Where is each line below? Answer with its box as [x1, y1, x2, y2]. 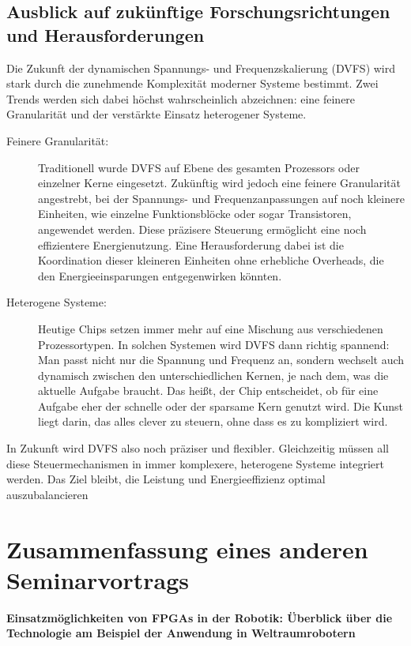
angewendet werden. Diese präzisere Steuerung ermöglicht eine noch [38, 220, 367, 237]
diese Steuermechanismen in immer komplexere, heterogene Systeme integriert [6, 455, 384, 471]
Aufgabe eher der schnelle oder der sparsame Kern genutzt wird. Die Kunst [38, 397, 403, 414]
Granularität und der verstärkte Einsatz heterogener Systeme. [6, 106, 307, 122]
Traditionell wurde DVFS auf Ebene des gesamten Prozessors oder [38, 159, 360, 175]
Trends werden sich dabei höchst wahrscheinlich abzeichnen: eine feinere [6, 90, 356, 107]
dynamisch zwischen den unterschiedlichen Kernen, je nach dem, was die [38, 366, 389, 383]
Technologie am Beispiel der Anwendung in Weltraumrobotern [6, 625, 356, 641]
